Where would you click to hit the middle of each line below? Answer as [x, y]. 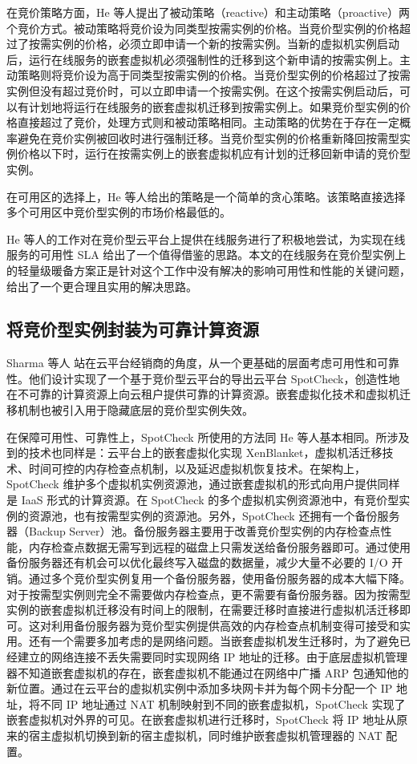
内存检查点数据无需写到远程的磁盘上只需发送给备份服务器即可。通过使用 [219, 546]
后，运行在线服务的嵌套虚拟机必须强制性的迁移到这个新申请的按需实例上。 [203, 59]
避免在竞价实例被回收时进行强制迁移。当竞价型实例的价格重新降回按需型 [208, 137]
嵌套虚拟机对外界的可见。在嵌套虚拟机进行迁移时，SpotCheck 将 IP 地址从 [202, 720]
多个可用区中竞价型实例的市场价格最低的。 [119, 212]
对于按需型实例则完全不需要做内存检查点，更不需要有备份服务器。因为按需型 [208, 594]
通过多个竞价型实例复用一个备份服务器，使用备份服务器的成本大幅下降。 [219, 578]
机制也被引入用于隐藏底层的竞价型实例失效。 [135, 410]
